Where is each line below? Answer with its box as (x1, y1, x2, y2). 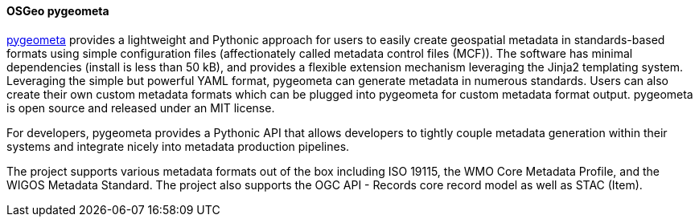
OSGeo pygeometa (6, 4, 109, 18)
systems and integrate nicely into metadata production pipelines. (6, 139, 350, 153)
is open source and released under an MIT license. (6, 100, 275, 115)
